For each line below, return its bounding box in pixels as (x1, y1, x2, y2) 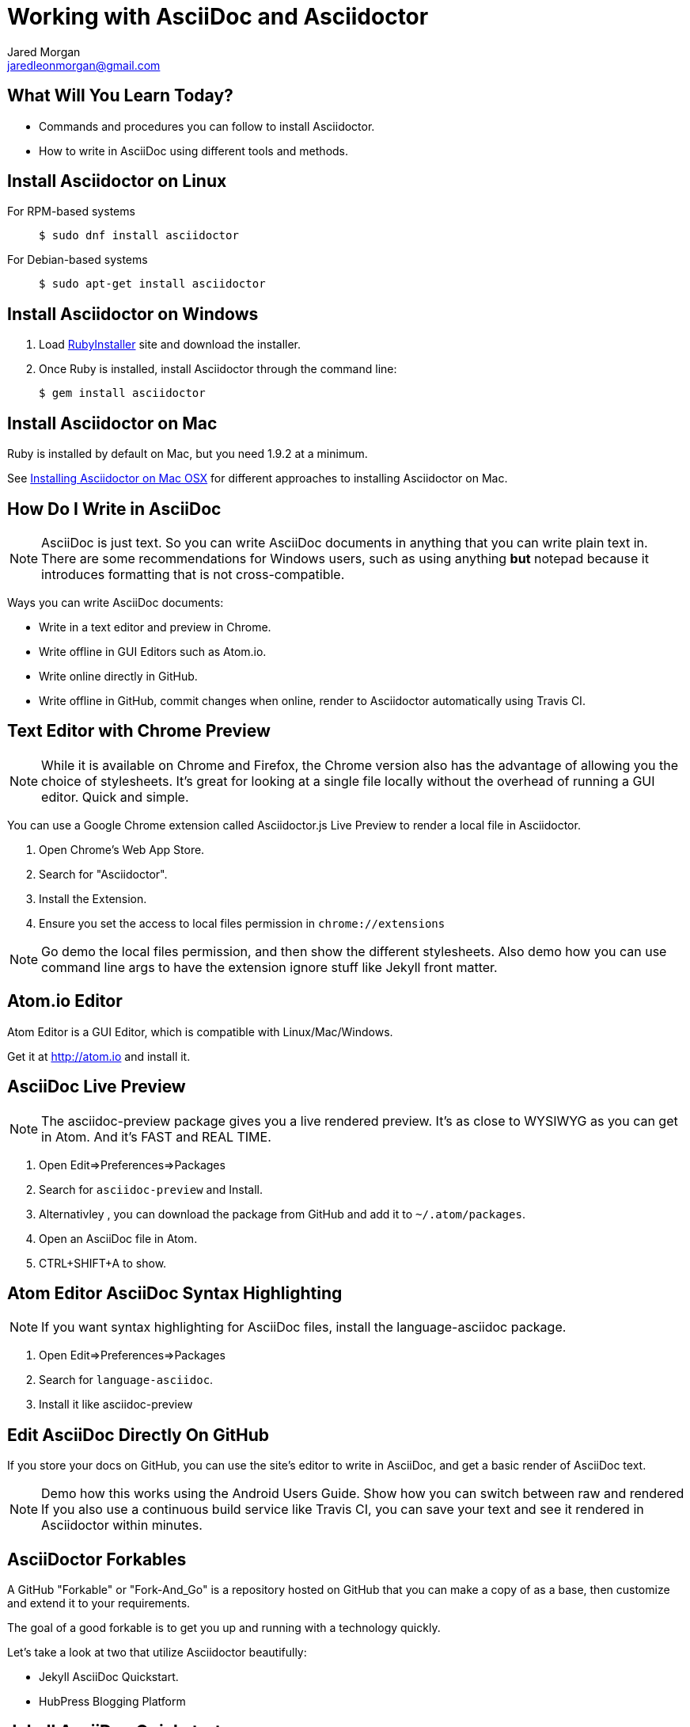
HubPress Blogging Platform (39, 1695, 186, 1709)
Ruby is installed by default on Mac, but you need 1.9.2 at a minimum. (7, 447, 368, 461)
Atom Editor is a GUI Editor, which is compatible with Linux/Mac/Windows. (7, 1024, 393, 1039)
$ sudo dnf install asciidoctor (39, 229, 239, 242)
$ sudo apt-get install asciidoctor (39, 277, 266, 291)
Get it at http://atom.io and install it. (7, 1049, 191, 1063)
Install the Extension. (39, 891, 147, 905)
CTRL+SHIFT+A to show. (39, 1256, 167, 1270)
